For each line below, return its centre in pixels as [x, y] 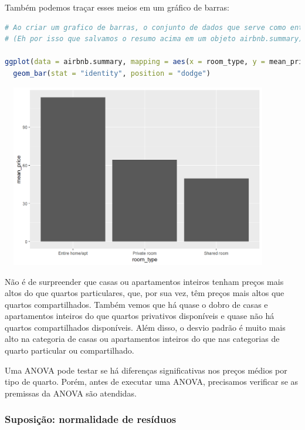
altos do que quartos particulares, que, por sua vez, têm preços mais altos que [145, 293]
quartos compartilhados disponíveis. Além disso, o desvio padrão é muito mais [145, 327]
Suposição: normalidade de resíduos [91, 419]
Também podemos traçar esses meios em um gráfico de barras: [117, 7]
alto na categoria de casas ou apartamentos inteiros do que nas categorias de [142, 339]
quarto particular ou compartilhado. [70, 350]
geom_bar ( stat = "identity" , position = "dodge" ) [112, 73]
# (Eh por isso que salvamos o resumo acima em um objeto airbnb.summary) [154, 39]
